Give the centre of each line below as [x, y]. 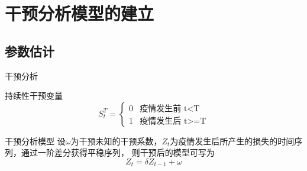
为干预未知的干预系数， [116, 141]
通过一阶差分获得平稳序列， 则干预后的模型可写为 [118, 152]
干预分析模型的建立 [80, 13]
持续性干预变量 [34, 96]
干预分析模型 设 [35, 141]
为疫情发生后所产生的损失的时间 [232, 141]
